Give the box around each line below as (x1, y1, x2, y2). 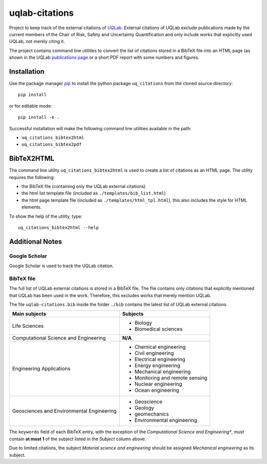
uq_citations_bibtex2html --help (18, 225, 99, 230)
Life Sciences (12, 323, 44, 329)
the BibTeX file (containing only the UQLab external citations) (21, 184, 146, 189)
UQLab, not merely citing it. (9, 39, 65, 45)
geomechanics (134, 411, 169, 418)
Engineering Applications (12, 365, 71, 372)
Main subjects (12, 311, 46, 318)
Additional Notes (9, 237, 62, 246)
